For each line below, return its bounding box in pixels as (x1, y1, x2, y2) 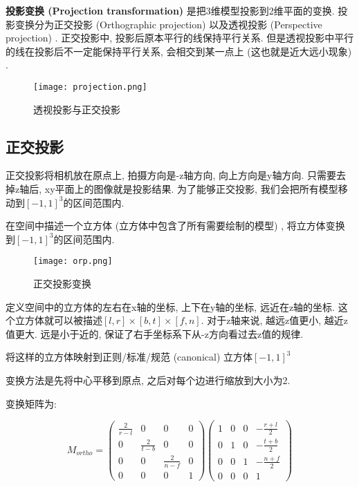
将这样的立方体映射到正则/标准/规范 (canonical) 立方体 (6, 350, 252, 364)
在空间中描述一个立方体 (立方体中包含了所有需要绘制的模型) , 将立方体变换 (6, 218, 345, 233)
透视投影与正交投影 (33, 102, 120, 116)
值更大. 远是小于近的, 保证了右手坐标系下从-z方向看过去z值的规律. (6, 326, 304, 341)
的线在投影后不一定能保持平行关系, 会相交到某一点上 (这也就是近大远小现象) (6, 44, 352, 58)
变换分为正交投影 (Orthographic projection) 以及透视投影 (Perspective (15, 17, 322, 31)
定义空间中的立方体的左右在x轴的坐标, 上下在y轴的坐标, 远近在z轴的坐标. (6, 299, 335, 314)
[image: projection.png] (33, 82, 147, 92)
